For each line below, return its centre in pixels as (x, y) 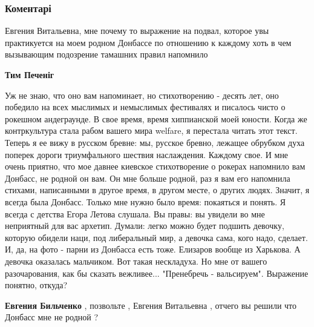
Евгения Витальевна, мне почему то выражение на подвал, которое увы (137, 31)
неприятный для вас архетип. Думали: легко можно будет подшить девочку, (145, 226)
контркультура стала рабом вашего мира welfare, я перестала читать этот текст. (151, 130)
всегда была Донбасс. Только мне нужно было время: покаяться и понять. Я (146, 201)
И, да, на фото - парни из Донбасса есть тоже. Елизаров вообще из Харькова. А (153, 249)
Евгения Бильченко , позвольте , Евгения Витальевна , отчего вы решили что (151, 305)
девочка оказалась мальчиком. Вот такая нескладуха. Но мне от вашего (136, 261)
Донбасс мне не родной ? (52, 317)
